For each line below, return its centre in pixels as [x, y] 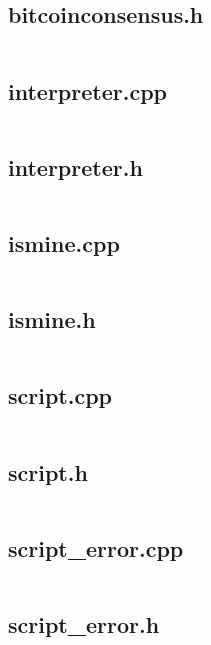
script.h [48, 471]
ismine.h [52, 319]
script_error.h [84, 624]
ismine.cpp [64, 243]
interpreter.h [75, 166]
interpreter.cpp [87, 90]
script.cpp [60, 395]
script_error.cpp [96, 547]
